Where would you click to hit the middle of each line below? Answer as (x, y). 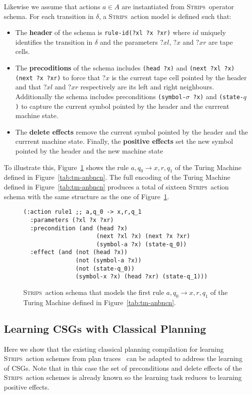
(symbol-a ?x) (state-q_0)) (142, 244)
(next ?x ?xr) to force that (58, 77)
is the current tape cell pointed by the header (179, 77)
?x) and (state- (218, 96)
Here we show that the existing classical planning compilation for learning (114, 349)
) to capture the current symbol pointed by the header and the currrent (122, 106)
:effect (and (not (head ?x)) (79, 252)
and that (28, 87)
